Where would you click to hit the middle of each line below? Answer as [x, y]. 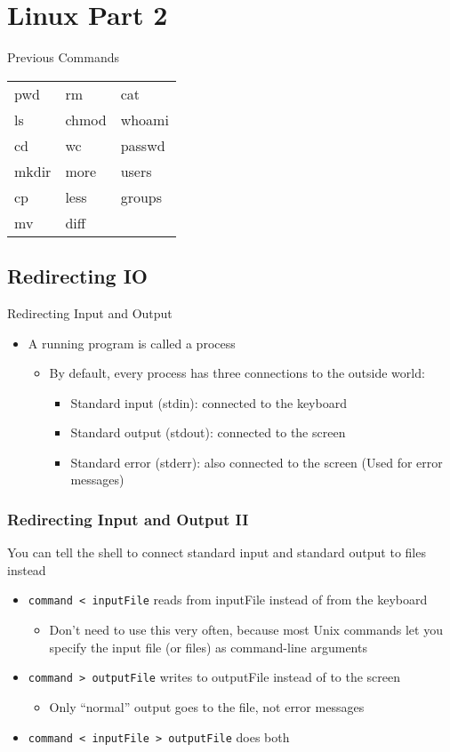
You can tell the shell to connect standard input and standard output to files [217, 552]
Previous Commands [63, 57]
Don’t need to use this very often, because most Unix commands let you [246, 630]
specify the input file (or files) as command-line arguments [208, 647]
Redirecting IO [77, 276]
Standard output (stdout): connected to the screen [208, 432]
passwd [143, 145]
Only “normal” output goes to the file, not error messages [207, 706]
